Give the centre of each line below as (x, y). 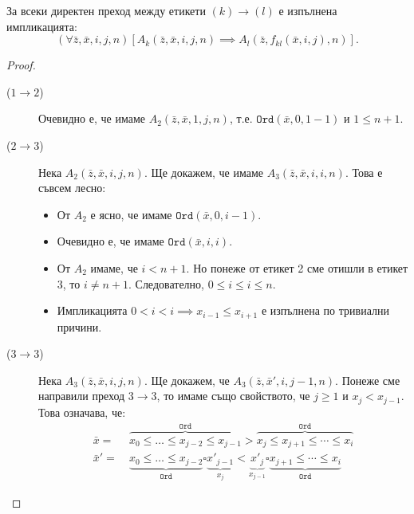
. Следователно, (166, 283)
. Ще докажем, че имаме (204, 172)
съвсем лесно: (72, 188)
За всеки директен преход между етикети (106, 10)
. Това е (364, 172)
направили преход (82, 396)
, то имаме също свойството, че (233, 396)
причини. (79, 326)
